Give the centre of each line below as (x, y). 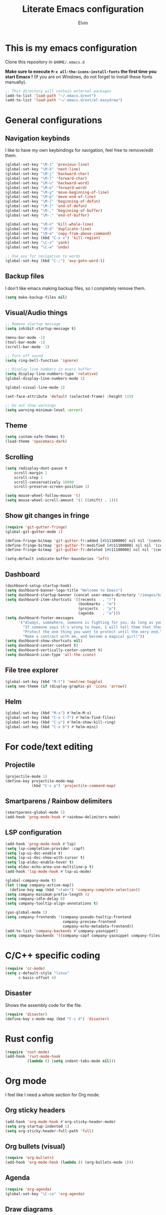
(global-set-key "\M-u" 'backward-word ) (47, 183)
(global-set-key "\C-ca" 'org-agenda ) (45, 1194)
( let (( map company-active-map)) (40, 885)
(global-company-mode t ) (31, 881)
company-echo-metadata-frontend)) (98, 926)
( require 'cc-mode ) (25, 969)
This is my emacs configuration (71, 48)
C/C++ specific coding (53, 955)
